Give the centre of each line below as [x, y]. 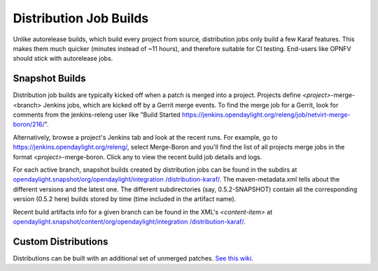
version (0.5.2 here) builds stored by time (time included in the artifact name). [125, 199]
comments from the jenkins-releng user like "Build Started [97, 115]
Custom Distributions [61, 241]
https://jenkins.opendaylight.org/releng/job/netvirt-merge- [266, 115]
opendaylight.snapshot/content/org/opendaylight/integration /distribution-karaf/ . [129, 221]
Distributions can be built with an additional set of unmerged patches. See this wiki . [133, 258]
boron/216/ [29, 124]
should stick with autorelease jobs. [63, 59]
